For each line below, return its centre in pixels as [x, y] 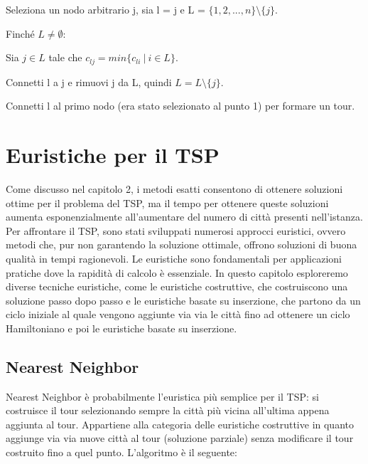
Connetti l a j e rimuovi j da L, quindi [89, 81]
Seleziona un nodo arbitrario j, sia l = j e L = [105, 9]
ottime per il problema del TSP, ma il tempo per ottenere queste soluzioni [167, 202]
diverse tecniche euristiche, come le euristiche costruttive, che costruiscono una [177, 286]
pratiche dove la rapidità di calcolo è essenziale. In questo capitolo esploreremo [177, 272]
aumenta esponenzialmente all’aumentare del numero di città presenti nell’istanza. [184, 217]
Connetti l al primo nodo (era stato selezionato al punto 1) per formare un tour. [180, 106]
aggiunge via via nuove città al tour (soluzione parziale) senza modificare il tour [180, 438]
